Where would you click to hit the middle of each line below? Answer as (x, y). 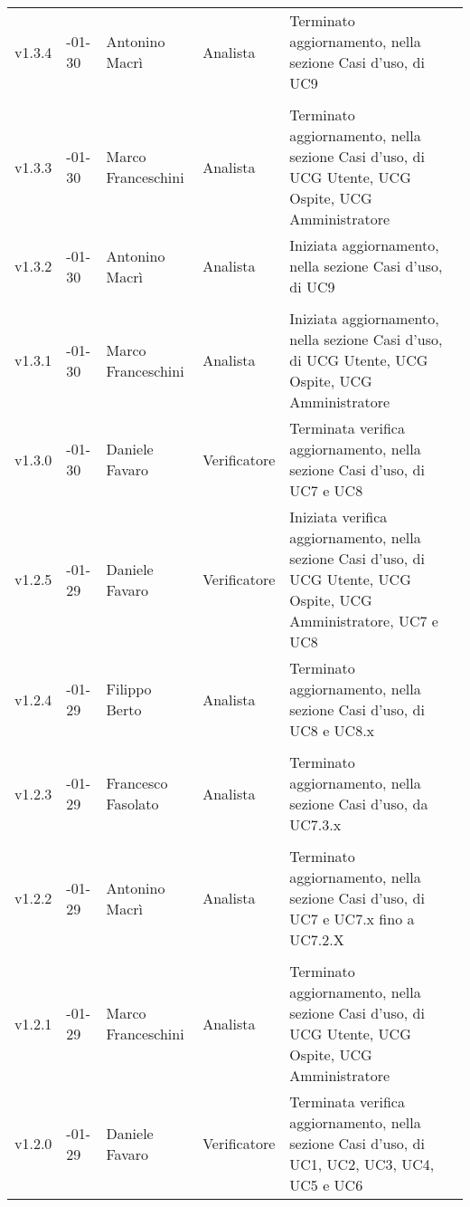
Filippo (129, 689)
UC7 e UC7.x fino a (352, 919)
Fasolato (132, 804)
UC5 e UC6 (326, 1185)
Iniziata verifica (338, 517)
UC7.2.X (317, 939)
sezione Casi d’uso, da (359, 804)
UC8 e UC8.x (332, 730)
